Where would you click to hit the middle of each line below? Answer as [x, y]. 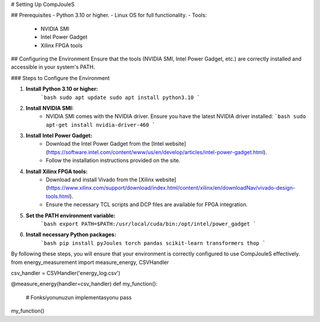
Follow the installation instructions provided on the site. [113, 161]
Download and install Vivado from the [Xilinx [100, 180]
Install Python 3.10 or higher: [62, 89]
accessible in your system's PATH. [53, 67]
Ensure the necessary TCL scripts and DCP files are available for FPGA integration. [147, 205]
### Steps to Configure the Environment [60, 78]
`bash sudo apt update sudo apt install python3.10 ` [120, 97]
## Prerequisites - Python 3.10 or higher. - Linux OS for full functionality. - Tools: [109, 15]
